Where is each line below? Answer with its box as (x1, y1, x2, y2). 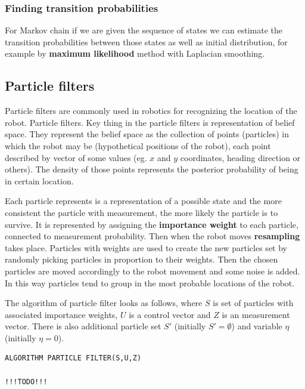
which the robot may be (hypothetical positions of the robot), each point (5, 139, 271, 152)
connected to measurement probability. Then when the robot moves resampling (5, 230, 300, 242)
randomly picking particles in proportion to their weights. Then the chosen (5, 253, 278, 265)
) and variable (231, 320, 282, 332)
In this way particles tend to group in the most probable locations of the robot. (5, 276, 295, 289)
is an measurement (222, 308, 290, 320)
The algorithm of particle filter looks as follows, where (5, 297, 203, 309)
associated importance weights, (5, 308, 118, 320)
